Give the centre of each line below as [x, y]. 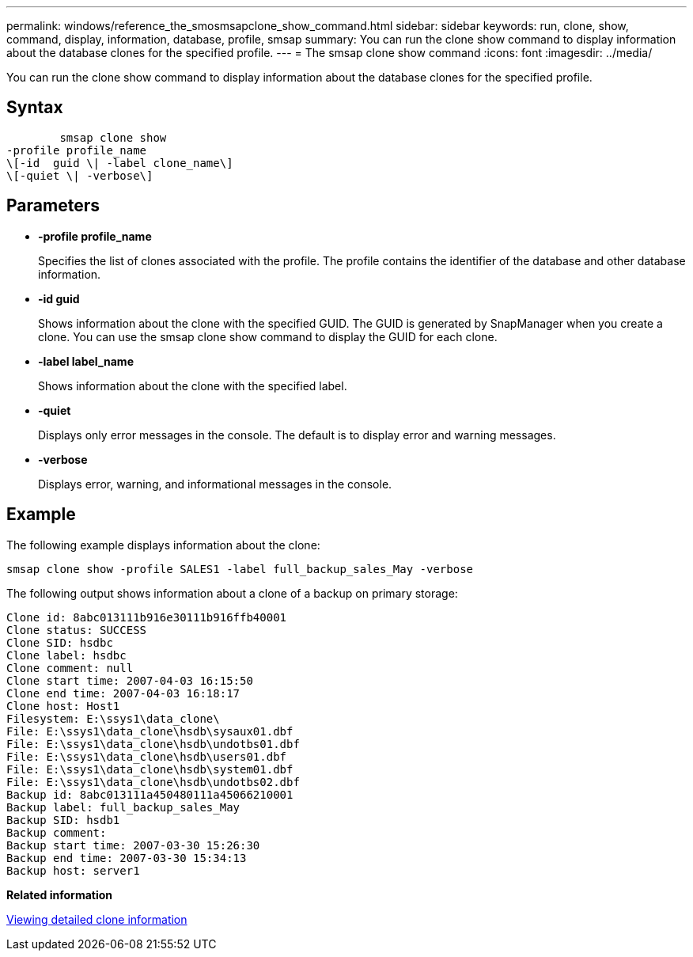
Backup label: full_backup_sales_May [123, 807]
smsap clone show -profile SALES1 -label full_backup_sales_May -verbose [240, 569]
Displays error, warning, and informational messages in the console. [215, 484]
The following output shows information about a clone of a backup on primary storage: [232, 593]
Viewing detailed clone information [97, 919]
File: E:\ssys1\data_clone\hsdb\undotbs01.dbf [153, 744]
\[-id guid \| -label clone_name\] [120, 163]
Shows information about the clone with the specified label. [193, 385]
